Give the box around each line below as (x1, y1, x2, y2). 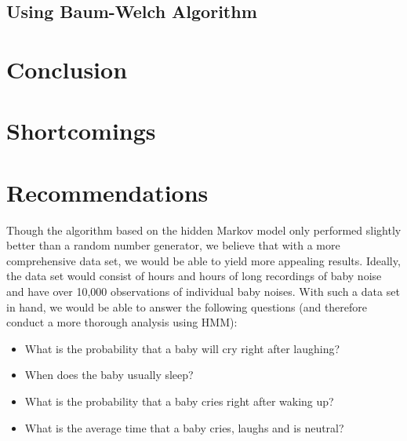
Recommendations (6, 176, 209, 208)
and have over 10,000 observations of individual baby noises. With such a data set (6, 283, 400, 300)
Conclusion (6, 53, 128, 85)
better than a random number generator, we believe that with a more (6, 237, 340, 253)
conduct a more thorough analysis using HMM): (6, 314, 238, 330)
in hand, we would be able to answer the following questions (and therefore (6, 298, 368, 315)
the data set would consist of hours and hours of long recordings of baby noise (6, 268, 382, 284)
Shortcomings (6, 115, 156, 147)
